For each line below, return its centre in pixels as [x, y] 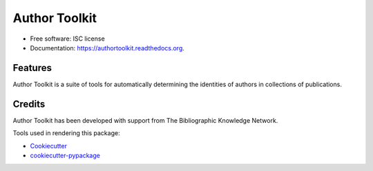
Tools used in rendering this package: [66, 133]
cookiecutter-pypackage [65, 155]
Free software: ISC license [67, 39]
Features [32, 68]
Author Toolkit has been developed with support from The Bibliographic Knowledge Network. [145, 120]
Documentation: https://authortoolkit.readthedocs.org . [107, 48]
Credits [29, 104]
